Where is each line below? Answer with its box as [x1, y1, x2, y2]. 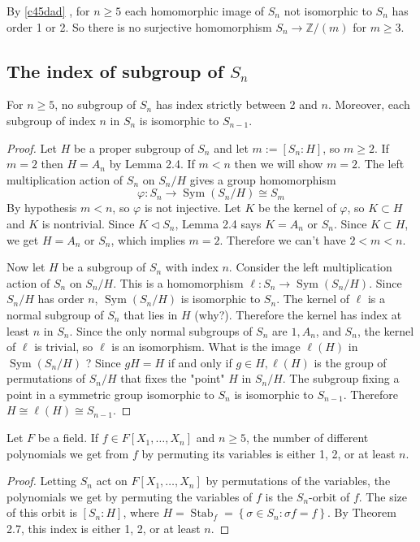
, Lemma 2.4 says [175, 215, 262, 232]
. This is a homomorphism [113, 274, 244, 291]
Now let [6, 258, 45, 275]
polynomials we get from [6, 444, 129, 462]
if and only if [167, 353, 232, 371]
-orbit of [309, 488, 350, 505]
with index [165, 258, 219, 275]
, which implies [110, 231, 185, 248]
